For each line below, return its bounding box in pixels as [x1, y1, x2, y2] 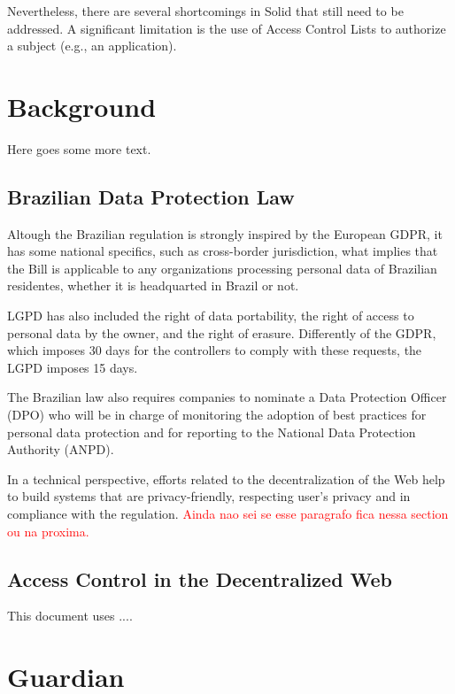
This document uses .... [7, 606, 133, 625]
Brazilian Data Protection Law [7, 182, 295, 210]
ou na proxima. [7, 521, 89, 540]
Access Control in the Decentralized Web [7, 565, 393, 592]
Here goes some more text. [7, 139, 151, 158]
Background [7, 88, 157, 124]
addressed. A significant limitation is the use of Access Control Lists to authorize [7, 19, 446, 37]
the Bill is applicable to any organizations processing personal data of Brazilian [7, 258, 437, 277]
